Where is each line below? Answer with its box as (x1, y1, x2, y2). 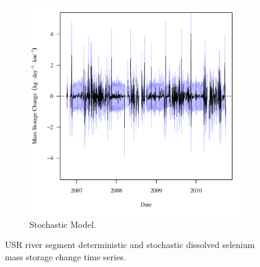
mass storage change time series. (5, 250, 126, 263)
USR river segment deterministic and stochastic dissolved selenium (5, 238, 255, 251)
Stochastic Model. (29, 217, 96, 230)
